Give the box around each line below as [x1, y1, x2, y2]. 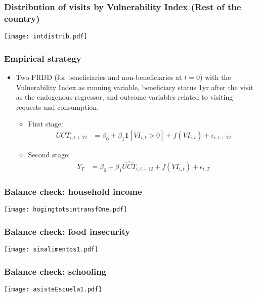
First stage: [28, 118, 63, 129]
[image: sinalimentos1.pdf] [4, 245, 99, 253]
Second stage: [28, 149, 70, 160]
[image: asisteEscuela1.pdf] [4, 285, 102, 293]
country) [4, 12, 40, 24]
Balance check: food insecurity [4, 225, 131, 237]
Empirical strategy [4, 52, 81, 64]
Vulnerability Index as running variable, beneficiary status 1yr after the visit [16, 81, 253, 92]
